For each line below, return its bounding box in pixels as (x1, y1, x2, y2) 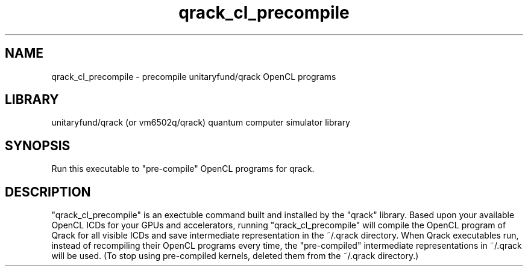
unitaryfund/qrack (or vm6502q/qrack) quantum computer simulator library (51, 117, 350, 128)
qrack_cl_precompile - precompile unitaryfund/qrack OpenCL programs (51, 71, 336, 82)
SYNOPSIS (5, 138, 71, 153)
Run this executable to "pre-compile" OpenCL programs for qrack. (51, 163, 315, 174)
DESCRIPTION (5, 184, 91, 199)
